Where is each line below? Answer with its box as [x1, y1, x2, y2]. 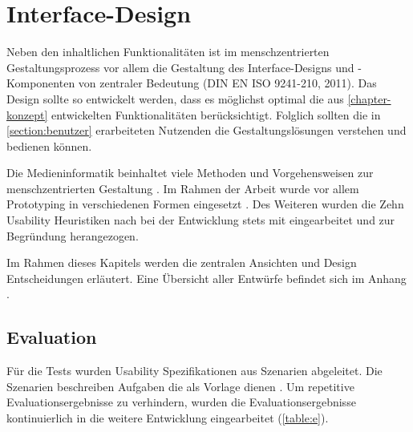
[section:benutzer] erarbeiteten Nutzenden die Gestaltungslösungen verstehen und [6, 122, 407, 139]
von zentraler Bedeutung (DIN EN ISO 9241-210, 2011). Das [78, 75, 377, 91]
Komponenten [6, 75, 75, 91]
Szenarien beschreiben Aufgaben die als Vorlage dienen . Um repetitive [6, 377, 354, 394]
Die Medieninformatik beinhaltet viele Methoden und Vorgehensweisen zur [6, 164, 374, 181]
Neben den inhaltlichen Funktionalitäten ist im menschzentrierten [6, 43, 330, 60]
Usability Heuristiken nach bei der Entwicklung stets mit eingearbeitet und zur [6, 212, 395, 228]
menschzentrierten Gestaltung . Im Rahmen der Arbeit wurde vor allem [6, 180, 359, 196]
